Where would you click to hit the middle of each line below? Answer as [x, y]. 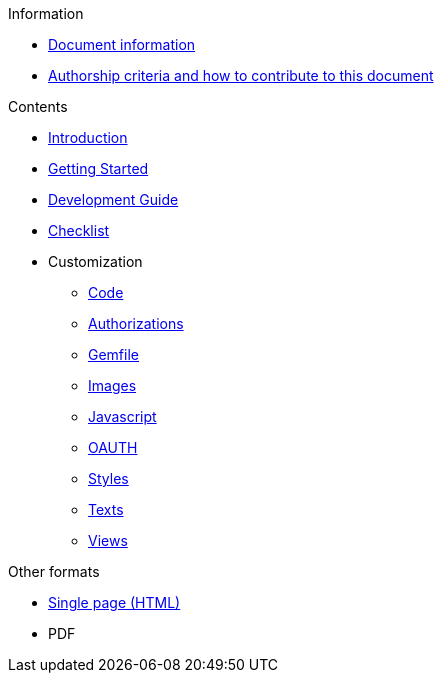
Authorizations [136, 323]
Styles [108, 478]
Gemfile [113, 354]
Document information [122, 44]
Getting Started [98, 168]
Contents [38, 106]
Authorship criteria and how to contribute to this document [241, 75]
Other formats [54, 571]
